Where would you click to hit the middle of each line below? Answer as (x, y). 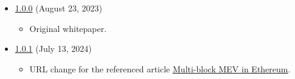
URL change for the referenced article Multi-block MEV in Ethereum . (160, 68)
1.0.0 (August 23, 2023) (59, 8)
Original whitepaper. (68, 28)
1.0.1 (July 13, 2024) (53, 49)
